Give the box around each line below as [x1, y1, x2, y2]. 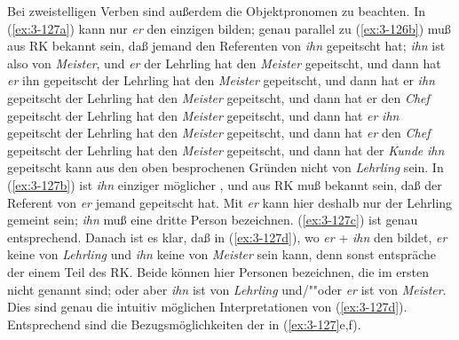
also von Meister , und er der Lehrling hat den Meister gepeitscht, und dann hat [7, 53, 441, 72]
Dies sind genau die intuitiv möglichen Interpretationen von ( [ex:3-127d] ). [7, 297, 408, 316]
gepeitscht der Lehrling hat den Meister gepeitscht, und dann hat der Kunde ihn [7, 140, 445, 159]
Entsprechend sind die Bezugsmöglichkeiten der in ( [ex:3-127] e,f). [7, 314, 361, 333]
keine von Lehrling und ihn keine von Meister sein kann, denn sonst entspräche [7, 245, 436, 264]
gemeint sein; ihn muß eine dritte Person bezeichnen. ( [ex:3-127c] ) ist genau [7, 210, 418, 229]
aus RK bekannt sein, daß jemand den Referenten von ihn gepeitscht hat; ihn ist [7, 36, 446, 55]
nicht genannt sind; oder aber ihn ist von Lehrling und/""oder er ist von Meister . [7, 280, 447, 298]
